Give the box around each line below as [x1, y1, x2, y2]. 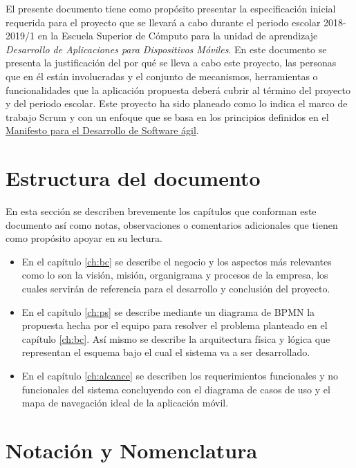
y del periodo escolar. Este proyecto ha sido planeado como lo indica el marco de [6, 96, 348, 111]
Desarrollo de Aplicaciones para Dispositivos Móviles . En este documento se [6, 41, 327, 56]
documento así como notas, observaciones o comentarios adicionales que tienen [6, 217, 338, 232]
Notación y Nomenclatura [6, 436, 258, 464]
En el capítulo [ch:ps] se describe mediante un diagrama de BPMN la [21, 304, 315, 319]
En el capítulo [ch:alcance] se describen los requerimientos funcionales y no [21, 368, 339, 382]
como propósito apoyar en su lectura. [6, 231, 162, 245]
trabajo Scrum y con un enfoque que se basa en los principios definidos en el [6, 109, 329, 124]
